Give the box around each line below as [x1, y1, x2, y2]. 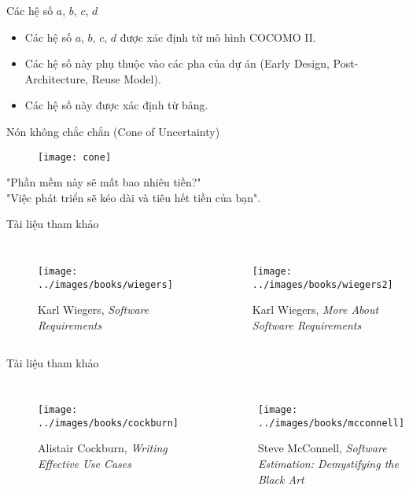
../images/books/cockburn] [38, 417, 179, 429]
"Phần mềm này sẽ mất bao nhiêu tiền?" [6, 174, 201, 190]
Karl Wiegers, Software [38, 301, 149, 318]
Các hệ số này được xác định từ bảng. [24, 97, 208, 113]
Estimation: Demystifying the [257, 455, 399, 471]
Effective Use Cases [38, 455, 132, 471]
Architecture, [24, 70, 88, 87]
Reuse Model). [91, 70, 161, 87]
